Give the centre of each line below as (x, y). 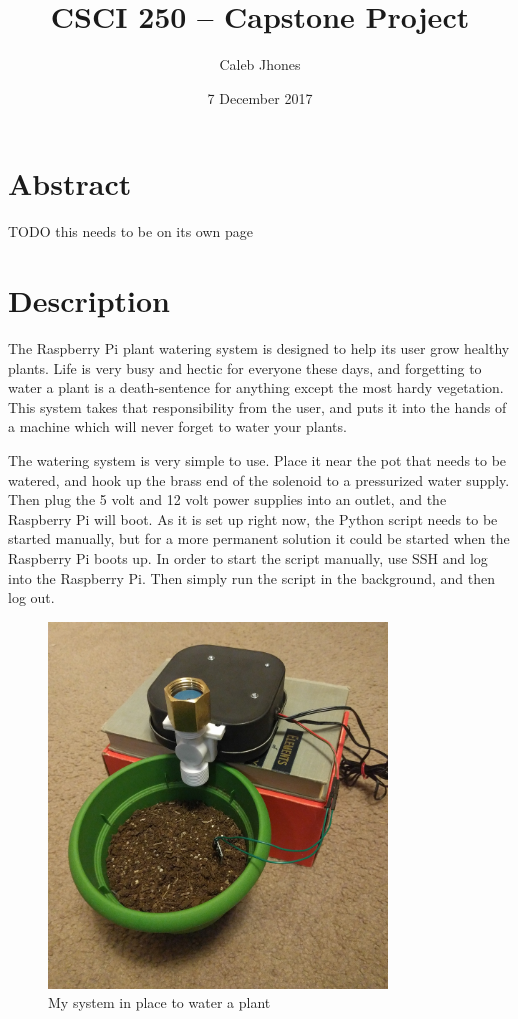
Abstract (70, 183)
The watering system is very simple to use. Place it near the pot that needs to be (257, 459)
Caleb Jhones (260, 64)
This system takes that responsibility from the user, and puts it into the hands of (257, 406)
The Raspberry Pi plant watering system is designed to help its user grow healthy (259, 347)
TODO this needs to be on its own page (131, 231)
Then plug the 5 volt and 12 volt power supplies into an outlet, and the (227, 499)
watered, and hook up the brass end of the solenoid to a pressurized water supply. (259, 479)
